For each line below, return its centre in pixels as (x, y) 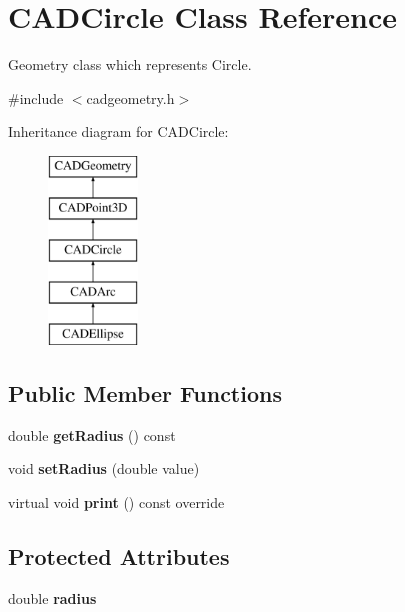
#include (36, 97)
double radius (52, 597)
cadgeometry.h (130, 97)
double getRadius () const (92, 434)
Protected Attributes (119, 555)
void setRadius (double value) (104, 468)
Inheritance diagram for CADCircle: (118, 131)
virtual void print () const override (116, 501)
